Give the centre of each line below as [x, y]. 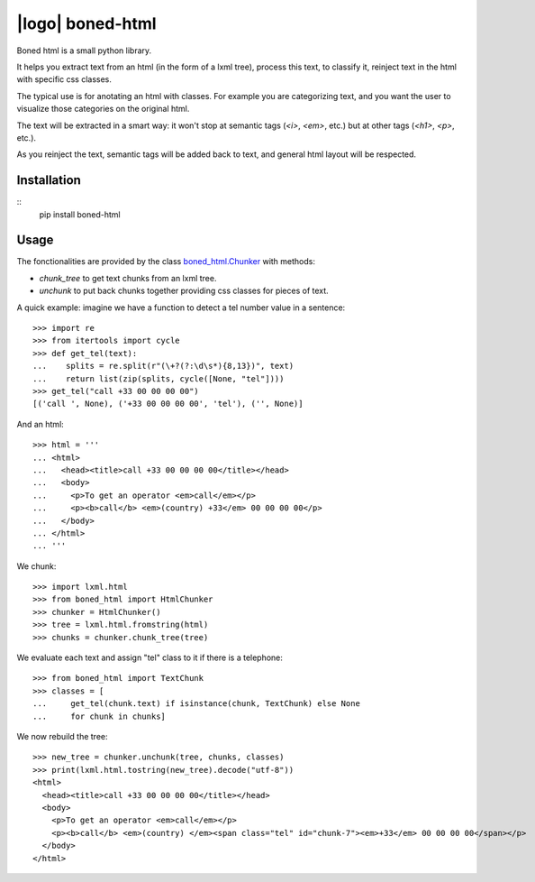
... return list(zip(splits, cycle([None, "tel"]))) [159, 378]
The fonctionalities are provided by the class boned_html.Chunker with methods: [166, 262]
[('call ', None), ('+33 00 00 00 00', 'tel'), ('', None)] [168, 404]
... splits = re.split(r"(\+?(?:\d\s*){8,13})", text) [163, 366]
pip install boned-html [80, 214]
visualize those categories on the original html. [103, 109]
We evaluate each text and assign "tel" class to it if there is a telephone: [150, 657]
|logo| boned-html [86, 23]
